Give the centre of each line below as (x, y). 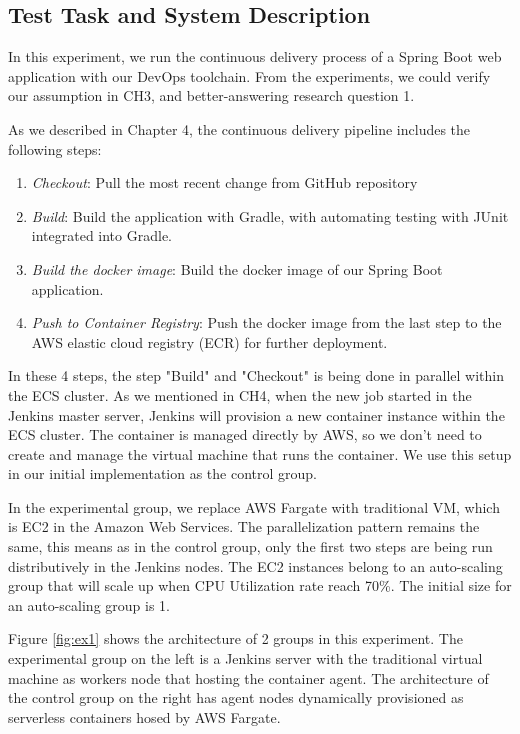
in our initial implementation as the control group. (163, 473)
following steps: (55, 148)
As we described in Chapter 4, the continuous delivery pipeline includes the (239, 128)
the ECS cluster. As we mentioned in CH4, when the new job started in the (240, 394)
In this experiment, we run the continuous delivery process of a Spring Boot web (255, 56)
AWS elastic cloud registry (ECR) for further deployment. (209, 341)
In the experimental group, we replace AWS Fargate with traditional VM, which (254, 506)
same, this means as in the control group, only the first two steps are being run (250, 546)
